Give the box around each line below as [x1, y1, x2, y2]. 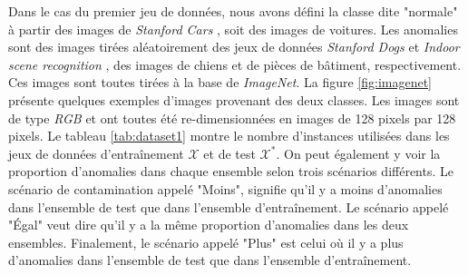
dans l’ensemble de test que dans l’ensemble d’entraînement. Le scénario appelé [8, 197, 449, 216]
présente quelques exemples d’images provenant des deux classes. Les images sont [8, 90, 460, 109]
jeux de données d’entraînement [8, 143, 184, 162]
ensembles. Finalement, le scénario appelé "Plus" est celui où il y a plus [8, 232, 404, 251]
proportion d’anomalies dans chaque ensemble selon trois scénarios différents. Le [8, 162, 453, 181]
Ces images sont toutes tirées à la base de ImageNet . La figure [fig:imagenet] [8, 73, 433, 92]
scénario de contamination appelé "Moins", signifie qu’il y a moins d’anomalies [8, 179, 443, 198]
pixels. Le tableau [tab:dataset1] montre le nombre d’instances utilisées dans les [8, 126, 450, 145]
